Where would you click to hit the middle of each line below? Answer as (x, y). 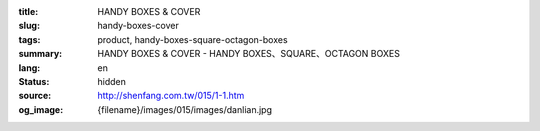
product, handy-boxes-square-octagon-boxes (193, 39)
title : (28, 11)
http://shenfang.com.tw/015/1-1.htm (171, 96)
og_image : (41, 109)
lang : (29, 67)
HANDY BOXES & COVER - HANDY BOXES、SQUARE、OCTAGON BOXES (248, 54)
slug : (29, 26)
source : (35, 96)
